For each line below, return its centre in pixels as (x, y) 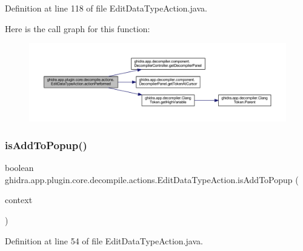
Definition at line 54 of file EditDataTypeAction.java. (104, 240)
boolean (19, 168)
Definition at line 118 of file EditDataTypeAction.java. (106, 8)
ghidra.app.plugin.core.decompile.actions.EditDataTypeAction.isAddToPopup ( (152, 179)
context (19, 200)
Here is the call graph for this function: (78, 28)
